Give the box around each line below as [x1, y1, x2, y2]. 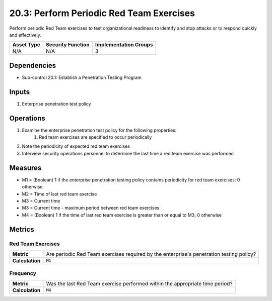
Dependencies [9, 61, 56, 70]
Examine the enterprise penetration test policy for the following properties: [22, 127, 177, 133]
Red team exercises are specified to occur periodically [39, 134, 152, 140]
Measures [9, 163, 42, 172]
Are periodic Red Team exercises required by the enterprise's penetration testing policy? [46, 250, 256, 257]
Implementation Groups [95, 41, 153, 48]
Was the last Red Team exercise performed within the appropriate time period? [46, 280, 233, 287]
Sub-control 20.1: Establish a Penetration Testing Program [22, 74, 142, 80]
